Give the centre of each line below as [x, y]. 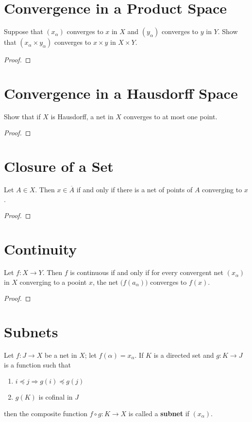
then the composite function [46, 413]
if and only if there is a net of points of [134, 190]
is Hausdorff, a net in [82, 116]
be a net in [61, 355]
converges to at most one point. [170, 116]
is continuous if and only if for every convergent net [147, 272]
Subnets [31, 332]
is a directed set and [184, 355]
